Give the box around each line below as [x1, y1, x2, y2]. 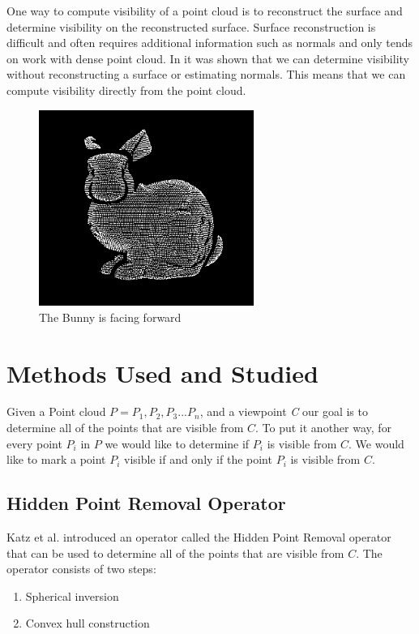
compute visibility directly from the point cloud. [6, 81, 246, 98]
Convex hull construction [25, 615, 150, 632]
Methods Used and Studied [6, 356, 319, 389]
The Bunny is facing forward [39, 308, 182, 325]
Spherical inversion [25, 587, 119, 604]
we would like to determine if [105, 435, 250, 452]
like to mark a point [6, 451, 106, 468]
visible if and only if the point [124, 451, 272, 468]
